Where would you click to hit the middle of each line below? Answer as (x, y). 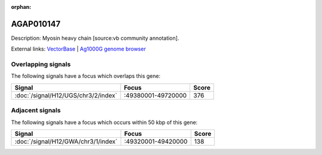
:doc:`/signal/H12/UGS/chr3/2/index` (66, 95)
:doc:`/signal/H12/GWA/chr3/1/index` (66, 141)
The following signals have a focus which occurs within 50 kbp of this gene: (104, 122)
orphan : (21, 7)
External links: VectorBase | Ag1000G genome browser (78, 49)
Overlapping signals (41, 64)
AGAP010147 (36, 24)
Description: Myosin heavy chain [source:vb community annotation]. (95, 38)
